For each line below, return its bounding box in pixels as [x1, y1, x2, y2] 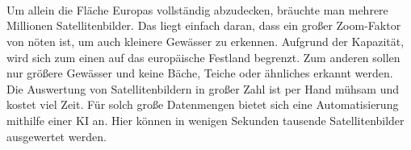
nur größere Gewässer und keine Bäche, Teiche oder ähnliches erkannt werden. [6, 65, 393, 81]
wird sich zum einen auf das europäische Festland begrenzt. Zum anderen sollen [6, 48, 401, 65]
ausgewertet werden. [6, 127, 107, 144]
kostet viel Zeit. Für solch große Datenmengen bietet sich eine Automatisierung [6, 96, 399, 113]
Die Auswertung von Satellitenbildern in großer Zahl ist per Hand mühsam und [6, 80, 399, 97]
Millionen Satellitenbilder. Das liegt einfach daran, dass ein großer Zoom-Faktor [6, 17, 401, 34]
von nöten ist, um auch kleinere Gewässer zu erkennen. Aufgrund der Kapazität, [6, 32, 405, 49]
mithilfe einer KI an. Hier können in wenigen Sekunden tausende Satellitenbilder [6, 111, 405, 128]
